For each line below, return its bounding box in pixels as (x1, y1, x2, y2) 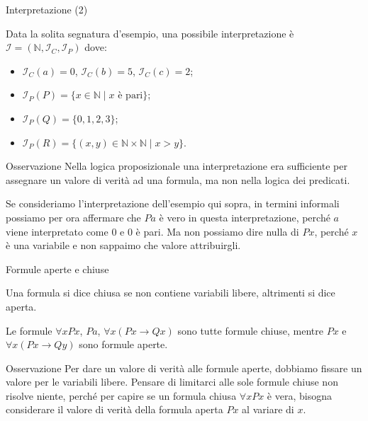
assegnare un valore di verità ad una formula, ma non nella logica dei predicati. (6, 172, 350, 187)
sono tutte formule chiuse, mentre (177, 323, 323, 338)
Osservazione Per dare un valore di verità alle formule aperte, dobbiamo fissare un (6, 360, 362, 375)
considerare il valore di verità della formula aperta (6, 402, 223, 417)
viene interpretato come (6, 224, 108, 238)
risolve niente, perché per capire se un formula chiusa (6, 388, 237, 403)
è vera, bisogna (267, 388, 332, 403)
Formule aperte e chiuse (6, 261, 109, 276)
